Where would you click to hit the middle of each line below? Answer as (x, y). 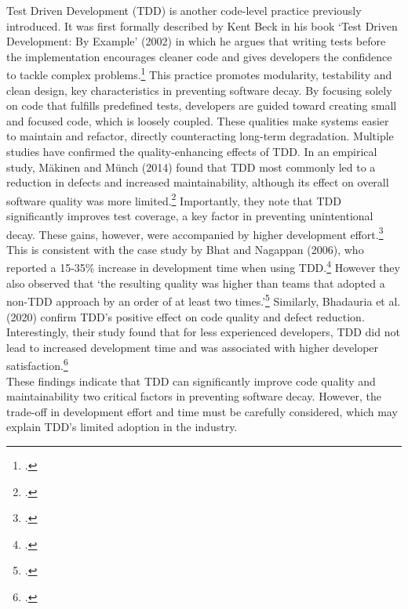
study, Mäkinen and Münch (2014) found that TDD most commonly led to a (191, 167)
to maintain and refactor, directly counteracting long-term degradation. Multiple (200, 136)
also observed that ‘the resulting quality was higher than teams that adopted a (196, 283)
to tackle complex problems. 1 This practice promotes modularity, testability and (199, 74)
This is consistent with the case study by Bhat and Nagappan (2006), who (185, 249)
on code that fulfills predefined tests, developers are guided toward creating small (202, 105)
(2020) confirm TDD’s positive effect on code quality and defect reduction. (186, 316)
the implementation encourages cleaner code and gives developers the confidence (199, 56)
